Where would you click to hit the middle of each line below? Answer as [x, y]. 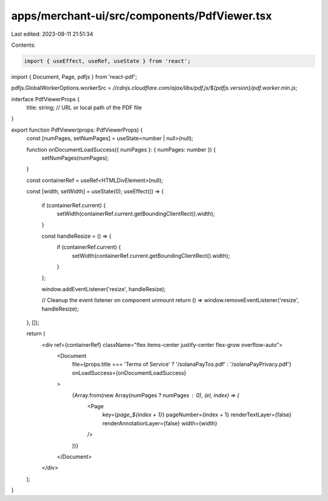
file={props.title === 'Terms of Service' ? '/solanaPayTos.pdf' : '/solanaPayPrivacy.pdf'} [182, 365]
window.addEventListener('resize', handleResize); [104, 289]
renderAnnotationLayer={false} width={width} [160, 423]
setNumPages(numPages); [75, 158]
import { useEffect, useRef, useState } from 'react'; [107, 61]
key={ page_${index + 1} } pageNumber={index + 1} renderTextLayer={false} [197, 415]
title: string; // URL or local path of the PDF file [84, 108]
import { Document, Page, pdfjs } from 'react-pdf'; [74, 76]
